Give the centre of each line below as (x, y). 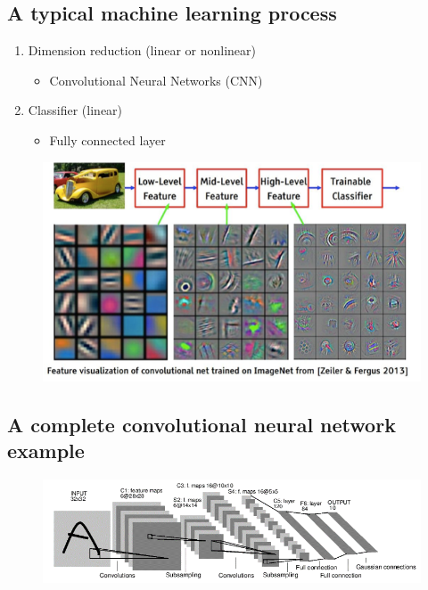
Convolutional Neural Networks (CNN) (156, 80)
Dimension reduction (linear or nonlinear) (142, 50)
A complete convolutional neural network (202, 424)
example (46, 451)
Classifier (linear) (75, 110)
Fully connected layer (107, 139)
